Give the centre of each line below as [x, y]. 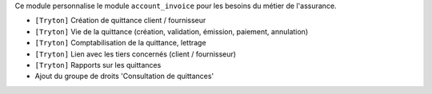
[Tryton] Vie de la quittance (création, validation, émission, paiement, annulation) [171, 31]
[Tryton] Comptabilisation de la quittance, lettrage [121, 43]
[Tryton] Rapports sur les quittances [98, 65]
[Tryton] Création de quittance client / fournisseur [120, 21]
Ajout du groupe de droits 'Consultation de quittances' [124, 76]
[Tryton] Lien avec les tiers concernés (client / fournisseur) [135, 54]
